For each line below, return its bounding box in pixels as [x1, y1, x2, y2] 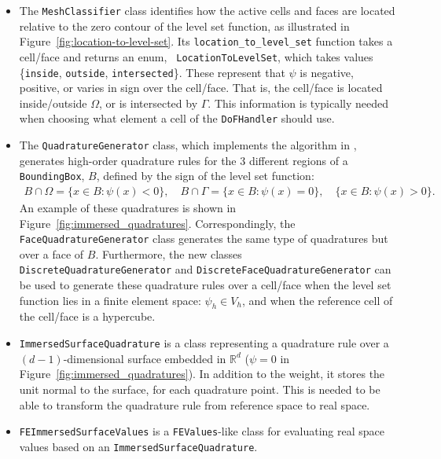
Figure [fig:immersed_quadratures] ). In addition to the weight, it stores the [19, 365, 385, 382]
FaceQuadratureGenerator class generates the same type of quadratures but [19, 230, 388, 247]
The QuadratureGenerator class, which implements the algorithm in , [19, 137, 357, 153]
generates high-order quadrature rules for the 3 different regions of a [19, 152, 348, 168]
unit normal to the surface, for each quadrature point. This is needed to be [19, 380, 380, 397]
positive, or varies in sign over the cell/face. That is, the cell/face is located [19, 79, 383, 96]
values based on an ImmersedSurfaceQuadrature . [19, 438, 258, 454]
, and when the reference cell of [241, 292, 393, 308]
